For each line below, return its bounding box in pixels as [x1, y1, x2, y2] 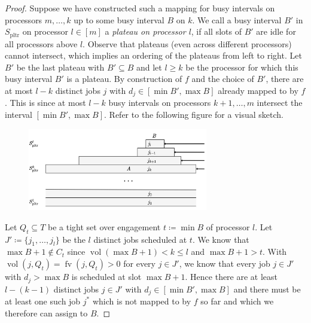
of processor [206, 220, 250, 233]
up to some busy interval [74, 13, 164, 26]
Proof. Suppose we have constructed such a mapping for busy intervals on [5, 2, 275, 14]
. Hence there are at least [185, 270, 278, 283]
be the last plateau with [16, 60, 105, 73]
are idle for [256, 25, 296, 38]
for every [123, 257, 155, 270]
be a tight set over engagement [47, 220, 161, 233]
